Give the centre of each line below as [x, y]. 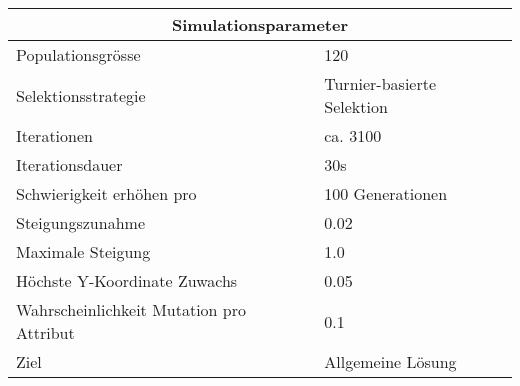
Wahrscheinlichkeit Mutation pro [131, 309]
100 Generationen [386, 193]
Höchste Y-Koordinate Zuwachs [127, 280]
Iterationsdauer [69, 164]
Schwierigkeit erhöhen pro [106, 193]
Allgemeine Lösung [390, 361]
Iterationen [54, 135]
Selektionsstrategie [81, 95]
